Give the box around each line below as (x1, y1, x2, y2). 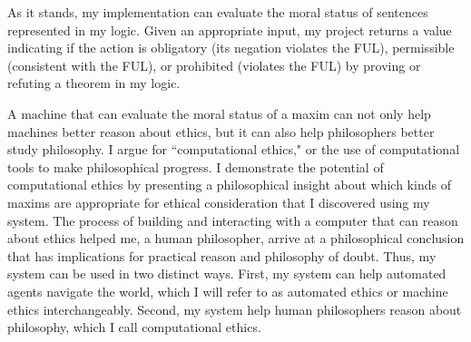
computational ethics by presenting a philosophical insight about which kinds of (7, 175, 451, 194)
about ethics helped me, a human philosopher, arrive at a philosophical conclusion (7, 229, 465, 248)
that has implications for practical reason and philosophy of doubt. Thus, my (7, 246, 437, 265)
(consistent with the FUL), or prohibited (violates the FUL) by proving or (7, 55, 421, 74)
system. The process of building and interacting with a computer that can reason (7, 210, 458, 230)
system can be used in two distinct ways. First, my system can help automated (7, 264, 446, 283)
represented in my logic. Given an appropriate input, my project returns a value (7, 20, 452, 39)
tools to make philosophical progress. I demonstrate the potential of (7, 157, 384, 176)
